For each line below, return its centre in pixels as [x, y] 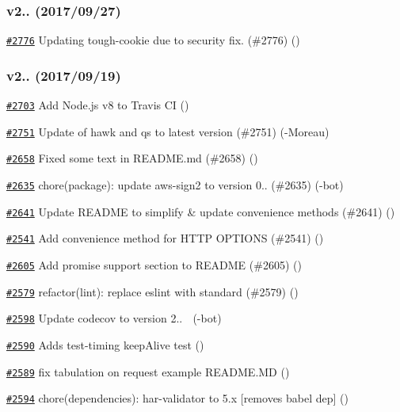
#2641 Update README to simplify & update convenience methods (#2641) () [201, 211]
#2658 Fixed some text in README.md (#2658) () [132, 158]
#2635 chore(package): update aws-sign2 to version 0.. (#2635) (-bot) [175, 185]
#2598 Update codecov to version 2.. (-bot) [114, 318]
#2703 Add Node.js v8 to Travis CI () [98, 105]
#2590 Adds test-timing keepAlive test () [105, 345]
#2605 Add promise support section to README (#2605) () [154, 265]
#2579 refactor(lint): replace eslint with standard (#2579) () [152, 291]
